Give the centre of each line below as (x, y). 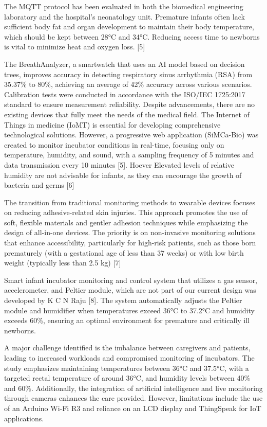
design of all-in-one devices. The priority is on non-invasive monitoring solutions (130, 232)
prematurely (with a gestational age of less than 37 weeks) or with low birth (124, 252)
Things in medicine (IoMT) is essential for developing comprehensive (112, 124)
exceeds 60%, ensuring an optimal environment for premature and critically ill (127, 320)
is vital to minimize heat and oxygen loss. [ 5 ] (75, 47)
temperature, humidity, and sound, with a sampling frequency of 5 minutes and (129, 155)
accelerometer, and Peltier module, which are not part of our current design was (130, 290)
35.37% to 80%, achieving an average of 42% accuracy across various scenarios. (128, 84)
